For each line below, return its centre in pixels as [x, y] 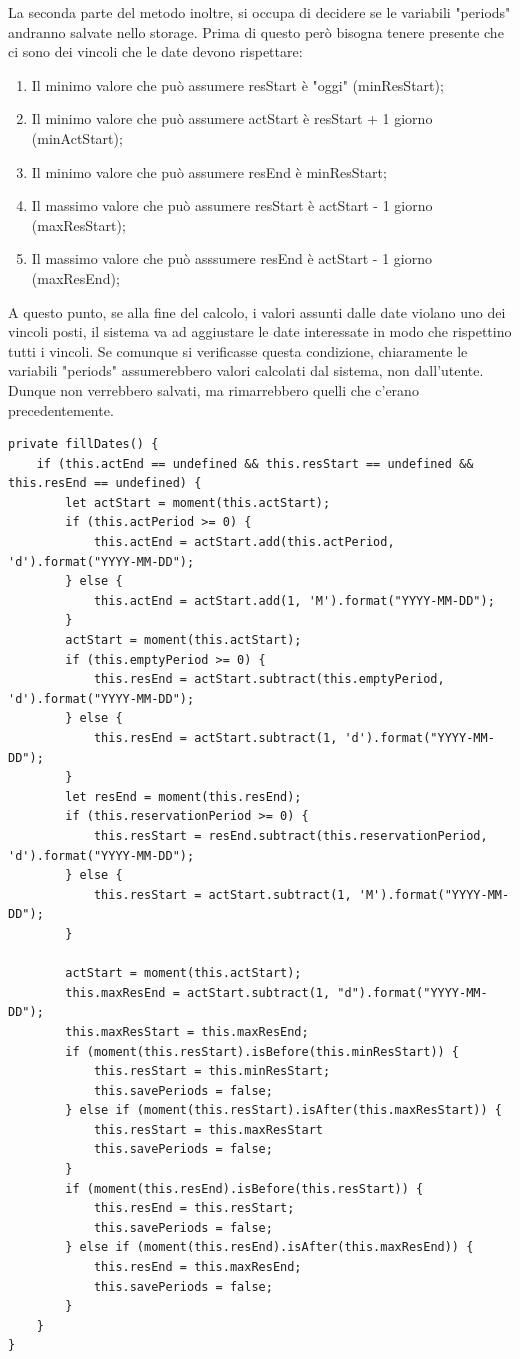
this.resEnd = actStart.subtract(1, [215, 738]
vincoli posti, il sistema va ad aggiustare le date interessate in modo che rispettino [260, 331]
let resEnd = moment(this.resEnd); [183, 796]
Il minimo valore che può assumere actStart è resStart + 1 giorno [232, 118]
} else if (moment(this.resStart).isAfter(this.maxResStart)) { [283, 1110]
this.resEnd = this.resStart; [194, 1208]
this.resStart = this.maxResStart [208, 1129]
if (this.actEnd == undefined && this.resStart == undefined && [255, 463]
